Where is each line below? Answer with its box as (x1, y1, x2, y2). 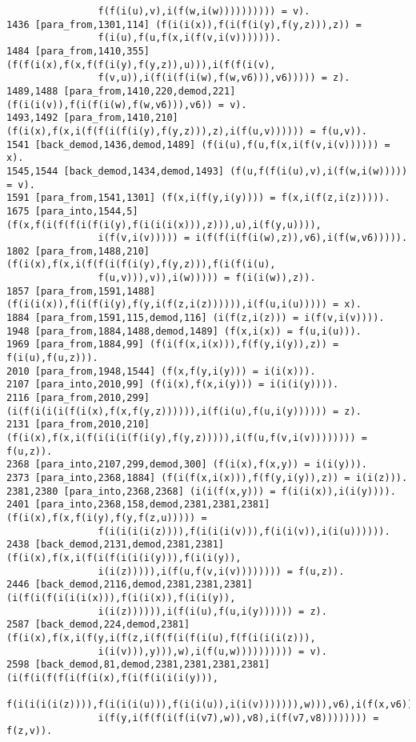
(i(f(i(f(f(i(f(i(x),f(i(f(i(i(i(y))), (6, 672, 218, 684)
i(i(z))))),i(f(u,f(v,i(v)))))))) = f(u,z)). (98, 565, 345, 577)
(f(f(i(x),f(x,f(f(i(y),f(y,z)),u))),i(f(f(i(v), (6, 58, 276, 70)
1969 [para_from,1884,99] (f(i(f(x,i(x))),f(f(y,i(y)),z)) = (6, 339, 339, 351)
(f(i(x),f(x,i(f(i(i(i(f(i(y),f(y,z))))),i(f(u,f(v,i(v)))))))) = (6, 432, 368, 443)
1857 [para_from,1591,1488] (6, 285, 156, 297)
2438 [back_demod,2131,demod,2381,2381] (6, 539, 225, 551)
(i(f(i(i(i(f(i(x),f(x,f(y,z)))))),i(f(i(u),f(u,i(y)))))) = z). (6, 405, 362, 417)
